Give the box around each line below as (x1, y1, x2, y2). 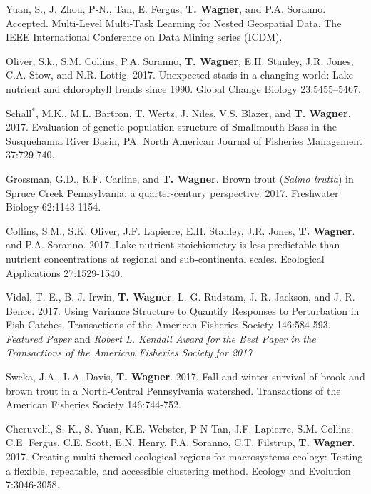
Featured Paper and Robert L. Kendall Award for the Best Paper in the (6, 331, 316, 346)
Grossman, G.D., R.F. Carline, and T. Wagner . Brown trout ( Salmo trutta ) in (6, 171, 354, 186)
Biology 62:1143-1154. (6, 199, 101, 214)
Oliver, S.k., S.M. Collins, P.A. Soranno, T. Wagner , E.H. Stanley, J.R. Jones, (6, 53, 354, 68)
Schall (6, 105, 32, 120)
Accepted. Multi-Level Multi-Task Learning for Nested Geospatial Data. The (6, 15, 342, 30)
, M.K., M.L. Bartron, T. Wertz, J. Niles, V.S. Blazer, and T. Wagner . (35, 105, 351, 120)
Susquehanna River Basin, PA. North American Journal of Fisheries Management (6, 133, 363, 148)
